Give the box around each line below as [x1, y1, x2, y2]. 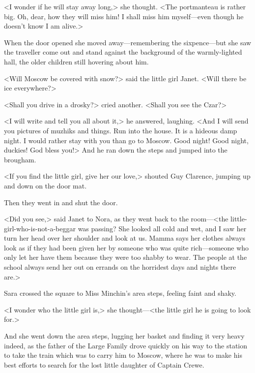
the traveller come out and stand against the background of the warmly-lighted [4, 47, 242, 57]
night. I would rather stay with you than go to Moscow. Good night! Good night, [4, 135, 249, 145]
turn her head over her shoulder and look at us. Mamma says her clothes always [4, 233, 246, 243]
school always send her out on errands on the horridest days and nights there [4, 262, 236, 272]
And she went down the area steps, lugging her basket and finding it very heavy [4, 331, 245, 341]
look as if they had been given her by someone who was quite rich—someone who [4, 242, 249, 252]
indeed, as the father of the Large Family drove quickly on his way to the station [4, 340, 248, 350]
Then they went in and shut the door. [4, 197, 118, 207]
